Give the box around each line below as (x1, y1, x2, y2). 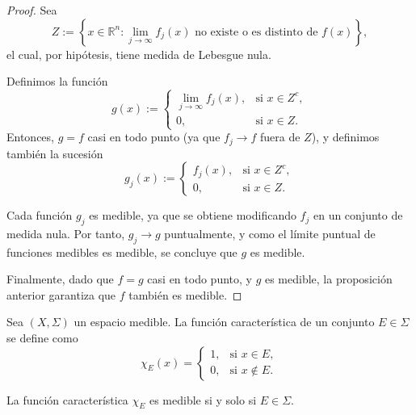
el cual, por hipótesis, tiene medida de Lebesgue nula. (6, 45, 271, 62)
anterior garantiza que (6, 286, 116, 303)
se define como (6, 329, 78, 346)
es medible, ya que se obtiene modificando (89, 207, 296, 224)
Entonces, (6, 128, 54, 145)
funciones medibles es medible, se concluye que (6, 243, 237, 260)
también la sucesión (6, 145, 103, 161)
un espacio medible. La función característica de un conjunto (74, 313, 375, 330)
